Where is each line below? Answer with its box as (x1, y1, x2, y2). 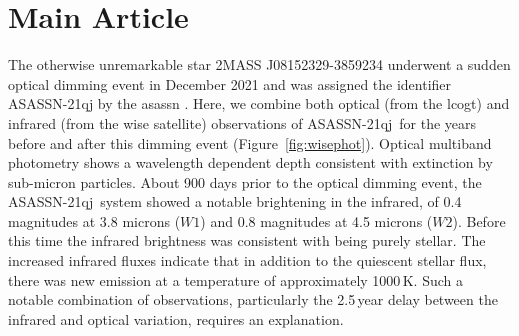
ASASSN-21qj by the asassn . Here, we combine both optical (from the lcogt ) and (8, 93, 510, 114)
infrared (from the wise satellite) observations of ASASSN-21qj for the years (8, 112, 477, 133)
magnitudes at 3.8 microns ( (8, 210, 181, 231)
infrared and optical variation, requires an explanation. (8, 308, 344, 329)
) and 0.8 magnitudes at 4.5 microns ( (200, 210, 433, 231)
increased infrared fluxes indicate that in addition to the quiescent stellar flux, (8, 250, 487, 271)
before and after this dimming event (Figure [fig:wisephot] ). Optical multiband (8, 132, 492, 153)
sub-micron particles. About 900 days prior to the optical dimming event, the (8, 171, 482, 192)
